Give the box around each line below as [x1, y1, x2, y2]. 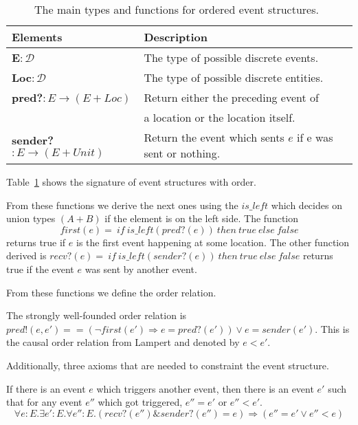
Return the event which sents [144, 129, 284, 145]
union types [6, 211, 56, 226]
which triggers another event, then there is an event [96, 381, 314, 395]
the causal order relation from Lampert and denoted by [6, 335, 240, 349]
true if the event [6, 261, 74, 276]
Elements [12, 29, 63, 45]
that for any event [6, 395, 82, 409]
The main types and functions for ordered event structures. [34, 1, 319, 17]
